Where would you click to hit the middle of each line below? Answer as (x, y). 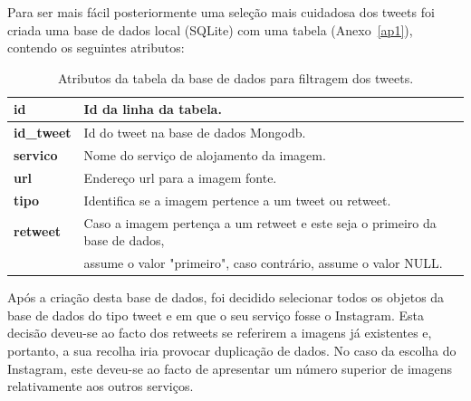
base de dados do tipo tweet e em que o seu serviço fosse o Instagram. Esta (216, 315)
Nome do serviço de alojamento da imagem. (205, 155)
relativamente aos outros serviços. (101, 386)
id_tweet (43, 133)
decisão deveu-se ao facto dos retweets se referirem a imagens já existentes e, (220, 333)
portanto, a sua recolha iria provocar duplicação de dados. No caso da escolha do (232, 350)
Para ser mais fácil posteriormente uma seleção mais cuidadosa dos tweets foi (221, 12)
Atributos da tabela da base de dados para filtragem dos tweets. (235, 77)
